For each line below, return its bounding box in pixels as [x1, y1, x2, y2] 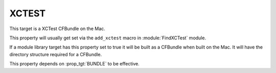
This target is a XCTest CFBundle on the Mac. [9, 26, 106, 32]
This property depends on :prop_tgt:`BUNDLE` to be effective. [9, 61, 140, 67]
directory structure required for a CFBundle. [9, 51, 102, 57]
